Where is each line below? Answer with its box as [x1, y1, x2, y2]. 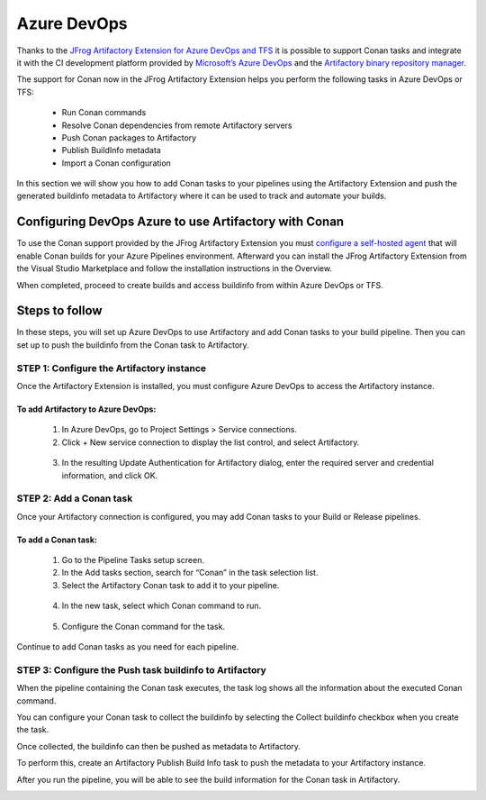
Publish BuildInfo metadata [61, 145, 161, 156]
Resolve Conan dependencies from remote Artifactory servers [61, 120, 292, 131]
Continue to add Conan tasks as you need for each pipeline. [16, 641, 239, 652]
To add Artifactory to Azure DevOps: [16, 404, 157, 414]
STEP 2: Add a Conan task [16, 492, 133, 505]
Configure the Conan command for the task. [61, 621, 225, 632]
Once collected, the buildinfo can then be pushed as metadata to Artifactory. [16, 741, 301, 751]
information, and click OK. [61, 469, 158, 481]
